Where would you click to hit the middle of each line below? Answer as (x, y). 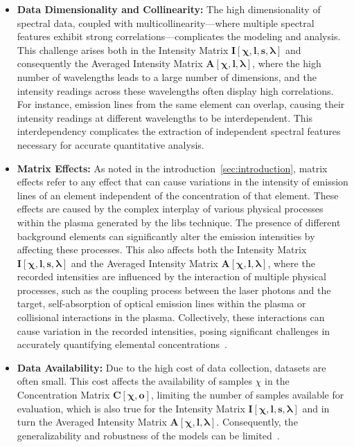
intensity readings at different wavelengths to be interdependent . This (165, 117)
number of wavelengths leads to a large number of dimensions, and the (167, 76)
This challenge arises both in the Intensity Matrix (123, 49)
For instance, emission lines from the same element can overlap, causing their (181, 104)
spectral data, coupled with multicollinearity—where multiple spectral (166, 22)
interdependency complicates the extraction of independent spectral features (179, 131)
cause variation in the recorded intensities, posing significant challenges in (174, 330)
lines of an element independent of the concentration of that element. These (178, 195)
